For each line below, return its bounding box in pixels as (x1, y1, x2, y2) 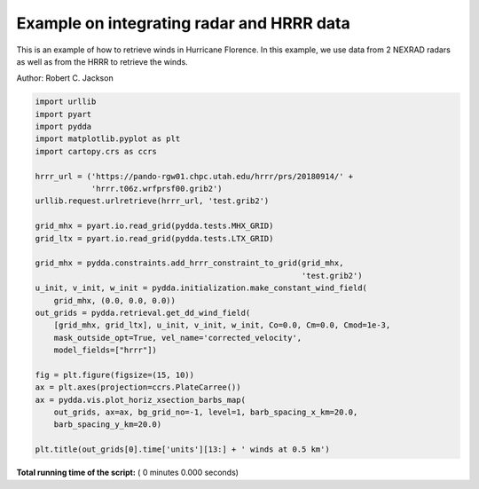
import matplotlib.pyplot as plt (35, 134, 181, 144)
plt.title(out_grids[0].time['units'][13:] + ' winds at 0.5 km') (35, 445, 330, 454)
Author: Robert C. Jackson (16, 73, 114, 83)
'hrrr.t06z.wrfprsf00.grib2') (90, 184, 223, 194)
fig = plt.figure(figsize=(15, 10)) (35, 369, 195, 380)
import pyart (35, 109, 92, 119)
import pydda (35, 122, 92, 132)
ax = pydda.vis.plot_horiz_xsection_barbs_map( (35, 395, 246, 405)
